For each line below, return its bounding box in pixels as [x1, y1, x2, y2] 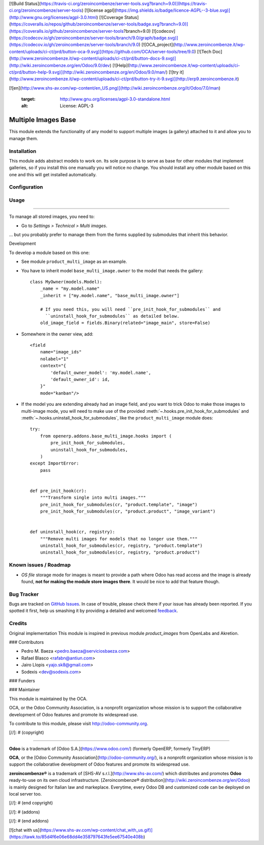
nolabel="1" [40, 356, 69, 362]
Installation [9, 147, 37, 154]
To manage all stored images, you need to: [9, 213, 95, 220]
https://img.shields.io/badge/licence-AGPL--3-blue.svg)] [116, 7, 231, 13]
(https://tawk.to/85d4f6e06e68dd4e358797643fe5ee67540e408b [9, 834, 144, 840]
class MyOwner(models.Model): [30, 279, 103, 284]
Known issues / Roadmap [9, 562, 71, 568]
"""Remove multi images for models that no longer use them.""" [40, 536, 198, 541]
